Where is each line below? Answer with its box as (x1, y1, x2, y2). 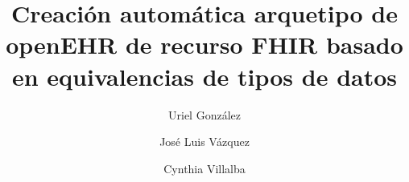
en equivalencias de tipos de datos (11, 59, 398, 92)
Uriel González (168, 106, 241, 123)
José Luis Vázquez (159, 133, 250, 150)
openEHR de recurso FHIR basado (6, 28, 403, 61)
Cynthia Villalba (163, 160, 246, 176)
